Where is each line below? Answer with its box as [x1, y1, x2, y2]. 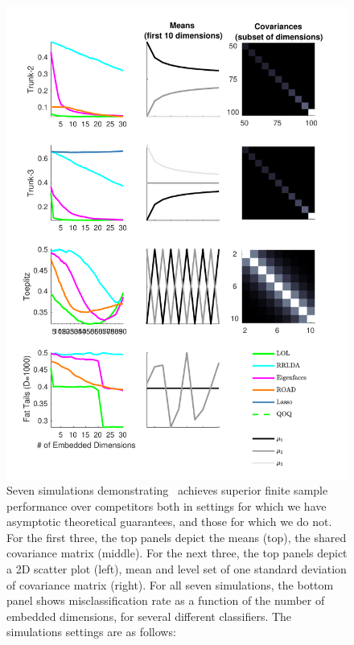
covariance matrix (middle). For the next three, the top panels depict [6, 544, 348, 561]
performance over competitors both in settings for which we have [6, 497, 327, 514]
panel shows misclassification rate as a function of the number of [6, 592, 325, 609]
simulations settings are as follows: [6, 623, 176, 640]
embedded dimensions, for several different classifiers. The [6, 607, 292, 624]
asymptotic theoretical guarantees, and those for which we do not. [6, 513, 332, 530]
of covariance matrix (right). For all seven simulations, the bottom [6, 576, 334, 593]
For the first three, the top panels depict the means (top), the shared [6, 528, 347, 545]
